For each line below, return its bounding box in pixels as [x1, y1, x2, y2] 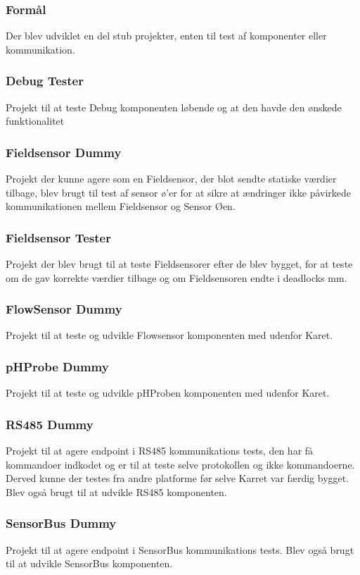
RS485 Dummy [6, 415, 94, 433]
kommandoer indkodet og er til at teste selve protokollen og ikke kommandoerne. [6, 457, 355, 471]
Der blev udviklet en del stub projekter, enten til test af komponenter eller [6, 28, 327, 43]
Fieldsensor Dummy [6, 143, 122, 161]
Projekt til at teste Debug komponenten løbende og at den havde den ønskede [6, 99, 342, 114]
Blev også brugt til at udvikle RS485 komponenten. [6, 484, 227, 499]
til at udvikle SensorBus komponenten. [6, 556, 173, 571]
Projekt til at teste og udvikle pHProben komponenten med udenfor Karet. [6, 385, 330, 400]
